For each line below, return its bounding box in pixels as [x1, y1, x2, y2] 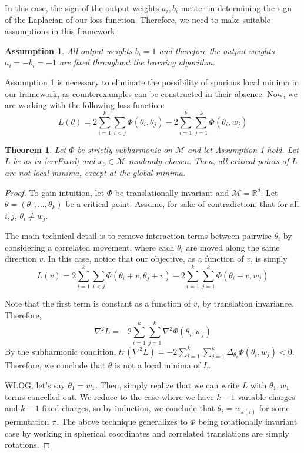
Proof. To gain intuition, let [5, 186, 105, 198]
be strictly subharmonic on [77, 143, 172, 155]
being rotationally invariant [198, 415, 298, 428]
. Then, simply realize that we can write [95, 378, 240, 391]
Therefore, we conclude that [5, 359, 106, 371]
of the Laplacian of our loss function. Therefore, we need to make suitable [5, 13, 271, 25]
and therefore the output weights [159, 44, 275, 56]
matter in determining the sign [181, 2, 292, 14]
